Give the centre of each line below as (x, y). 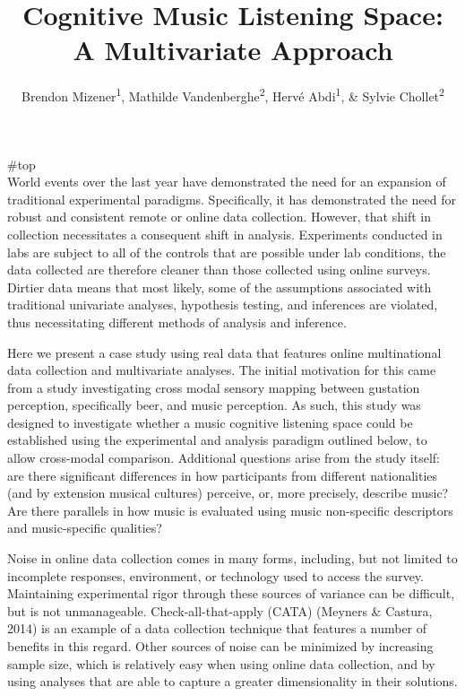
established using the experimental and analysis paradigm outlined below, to (217, 440)
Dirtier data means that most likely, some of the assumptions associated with (220, 287)
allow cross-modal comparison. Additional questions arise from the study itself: (224, 458)
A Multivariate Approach (233, 50)
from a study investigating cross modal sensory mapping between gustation (214, 387)
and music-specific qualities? (85, 528)
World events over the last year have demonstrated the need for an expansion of (227, 182)
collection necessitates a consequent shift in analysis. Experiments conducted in (225, 234)
